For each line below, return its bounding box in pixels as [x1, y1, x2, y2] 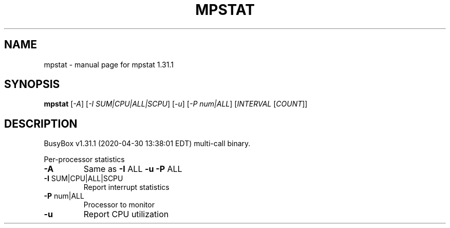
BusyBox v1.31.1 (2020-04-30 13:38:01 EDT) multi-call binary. [44, 139, 251, 148]
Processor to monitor [83, 200, 155, 209]
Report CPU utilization [83, 209, 169, 220]
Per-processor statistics [44, 155, 125, 164]
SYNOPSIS [4, 78, 60, 91]
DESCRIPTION [4, 117, 78, 130]
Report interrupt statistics [83, 183, 170, 192]
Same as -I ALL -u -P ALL [83, 164, 182, 174]
